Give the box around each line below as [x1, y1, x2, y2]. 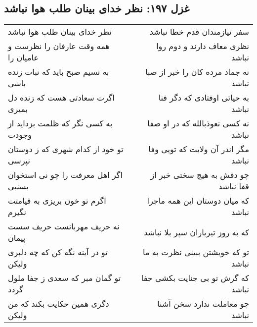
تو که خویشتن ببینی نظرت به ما [143, 246, 249, 258]
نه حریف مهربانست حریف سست [8, 220, 120, 232]
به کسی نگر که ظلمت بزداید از [8, 117, 113, 129]
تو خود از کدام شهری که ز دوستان [8, 143, 124, 155]
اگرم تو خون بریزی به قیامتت [8, 195, 106, 207]
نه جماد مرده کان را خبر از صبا [145, 66, 249, 78]
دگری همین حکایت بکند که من [8, 298, 109, 310]
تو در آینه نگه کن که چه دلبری [8, 246, 108, 258]
